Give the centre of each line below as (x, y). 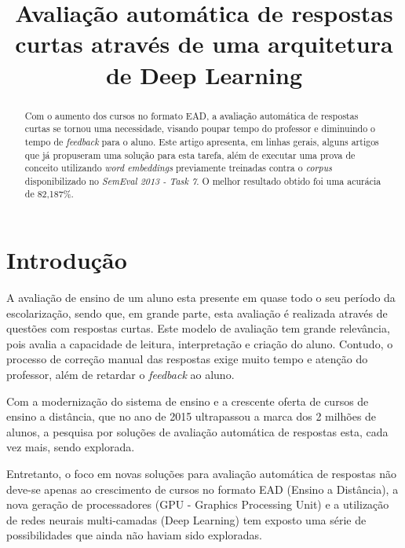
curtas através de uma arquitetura (204, 44)
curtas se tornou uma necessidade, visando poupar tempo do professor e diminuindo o (200, 129)
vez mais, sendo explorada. (71, 447)
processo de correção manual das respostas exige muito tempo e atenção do (187, 359)
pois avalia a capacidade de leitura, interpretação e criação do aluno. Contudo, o (200, 343)
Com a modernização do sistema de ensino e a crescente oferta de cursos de (188, 401)
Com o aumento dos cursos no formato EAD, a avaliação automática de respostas (192, 115)
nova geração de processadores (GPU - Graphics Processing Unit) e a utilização (198, 504)
